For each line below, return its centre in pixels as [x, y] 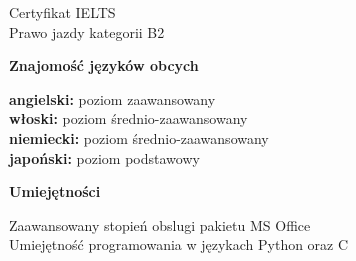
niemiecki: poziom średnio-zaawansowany [139, 137]
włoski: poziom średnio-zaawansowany [128, 118]
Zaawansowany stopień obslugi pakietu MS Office [160, 224]
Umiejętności [55, 191]
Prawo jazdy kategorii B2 [87, 31]
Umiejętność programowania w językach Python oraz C [179, 244]
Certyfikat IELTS [62, 12]
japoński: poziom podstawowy [104, 157]
